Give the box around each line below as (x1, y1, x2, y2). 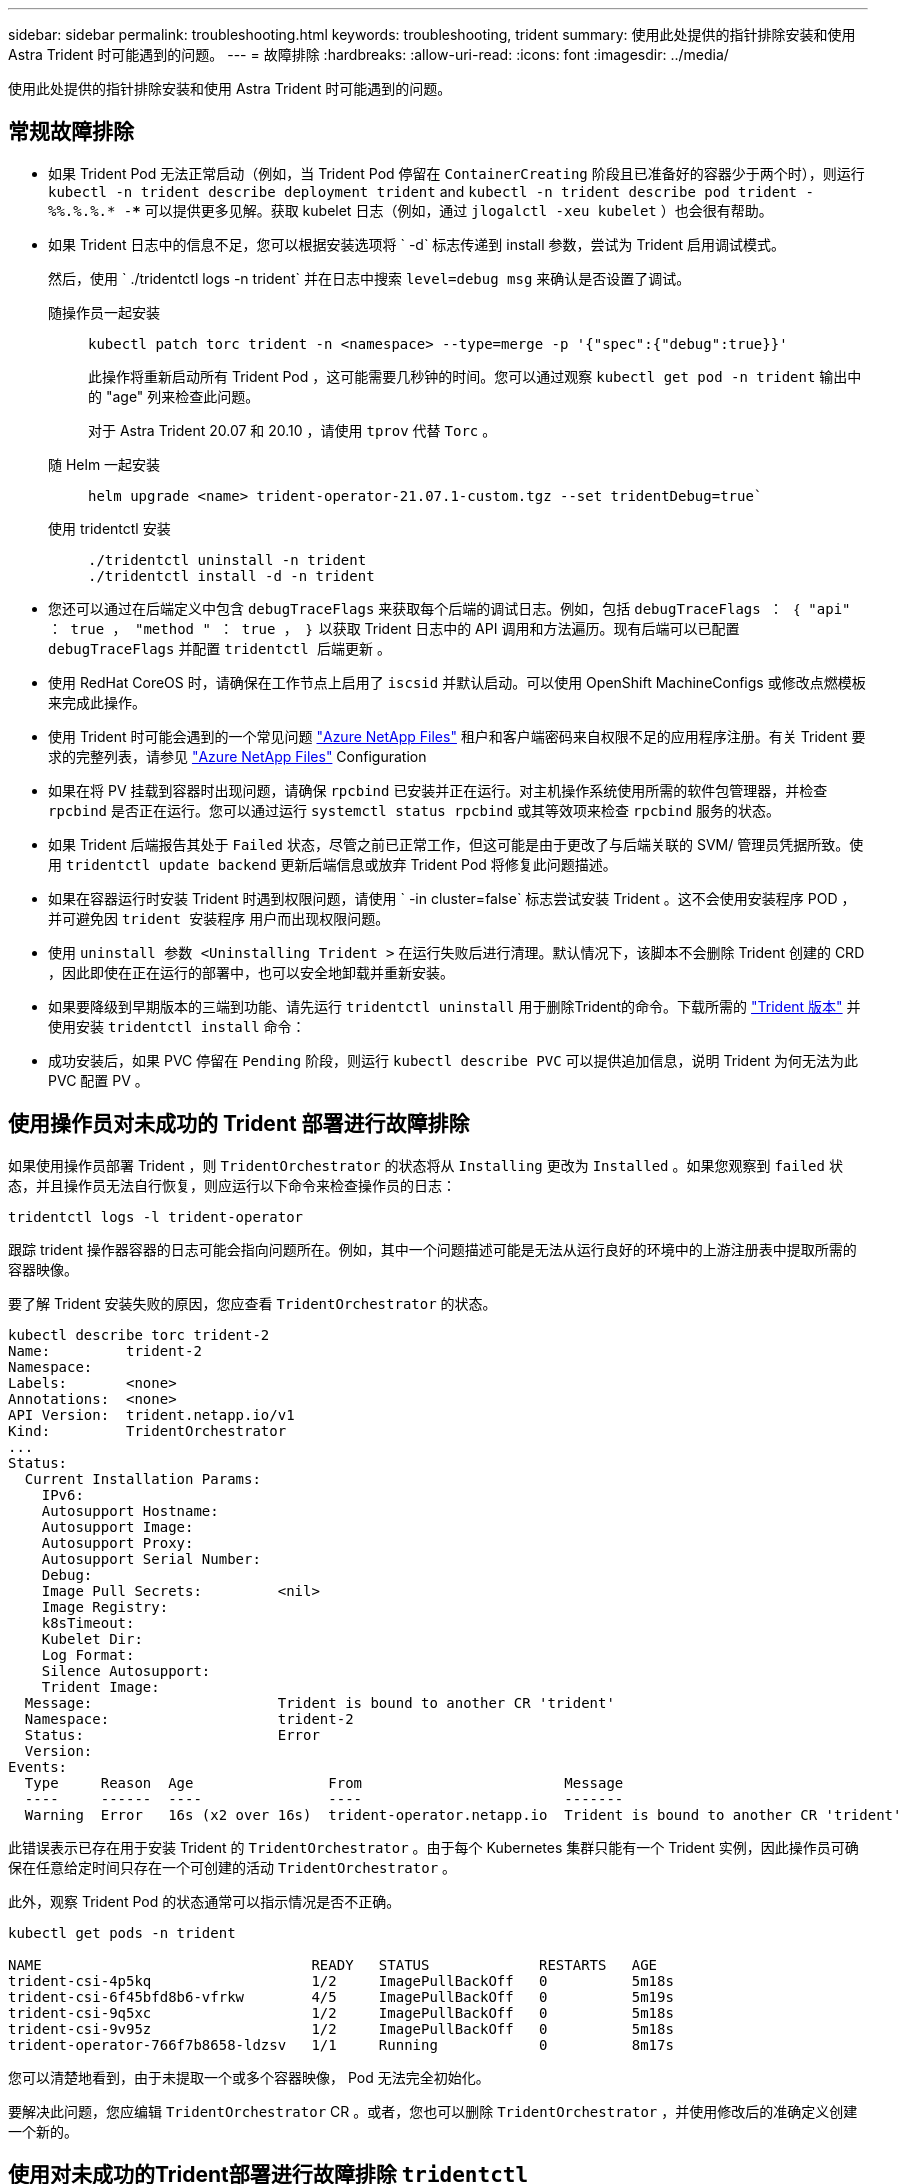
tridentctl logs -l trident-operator (8, 1208, 304, 1225)
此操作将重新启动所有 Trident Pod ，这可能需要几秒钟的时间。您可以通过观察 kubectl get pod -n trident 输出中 (88, 367, 862, 385)
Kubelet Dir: (41, 1630, 143, 1647)
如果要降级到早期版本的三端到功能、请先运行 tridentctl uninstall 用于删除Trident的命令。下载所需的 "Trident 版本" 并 (48, 997, 861, 1015)
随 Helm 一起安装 (48, 455, 161, 473)
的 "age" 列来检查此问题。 (88, 387, 260, 405)
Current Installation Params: (24, 1470, 261, 1487)
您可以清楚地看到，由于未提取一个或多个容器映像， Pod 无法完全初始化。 (8, 2068, 490, 2086)
